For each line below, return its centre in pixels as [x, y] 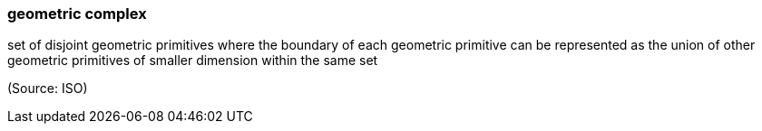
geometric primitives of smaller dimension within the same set [193, 61]
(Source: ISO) [48, 89]
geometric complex [77, 14]
